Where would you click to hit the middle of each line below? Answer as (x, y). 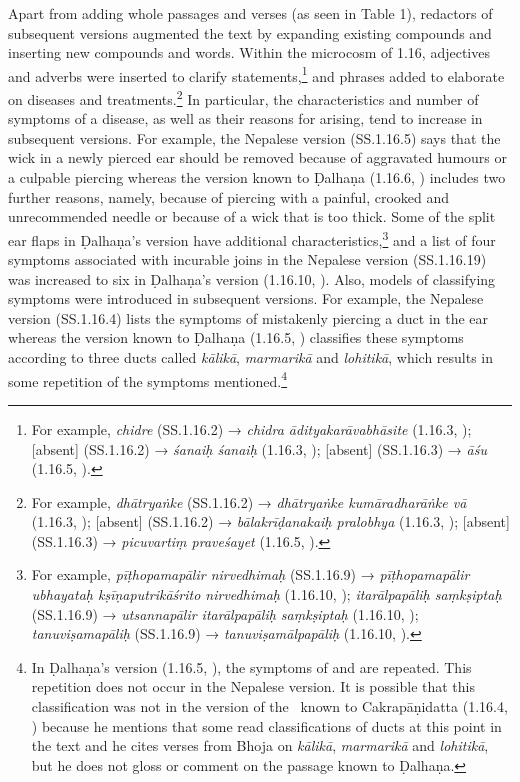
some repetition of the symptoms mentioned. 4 (148, 379)
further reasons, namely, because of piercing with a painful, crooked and (229, 196)
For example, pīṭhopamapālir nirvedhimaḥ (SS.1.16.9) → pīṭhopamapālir (250, 574)
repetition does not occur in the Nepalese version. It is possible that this (253, 686)
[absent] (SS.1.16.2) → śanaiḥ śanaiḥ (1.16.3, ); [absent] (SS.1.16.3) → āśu (259, 448)
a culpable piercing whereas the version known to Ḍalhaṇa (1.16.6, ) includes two (257, 177)
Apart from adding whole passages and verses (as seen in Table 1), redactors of (250, 13)
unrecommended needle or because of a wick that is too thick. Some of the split (252, 216)
